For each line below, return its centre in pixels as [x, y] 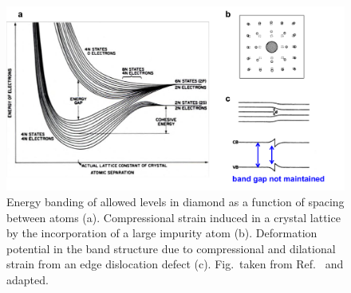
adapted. [28, 280]
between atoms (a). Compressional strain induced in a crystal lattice [174, 217]
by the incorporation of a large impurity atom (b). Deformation [162, 233]
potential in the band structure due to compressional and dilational [171, 248]
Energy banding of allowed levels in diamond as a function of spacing [175, 202]
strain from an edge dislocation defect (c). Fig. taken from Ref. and [175, 264]
